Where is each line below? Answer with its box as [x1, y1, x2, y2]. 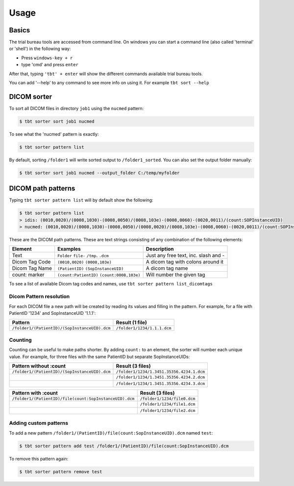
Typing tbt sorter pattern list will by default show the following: [9, 197, 154, 203]
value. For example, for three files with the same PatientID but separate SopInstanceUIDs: [9, 354, 190, 359]
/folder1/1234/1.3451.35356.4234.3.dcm [116, 381, 205, 386]
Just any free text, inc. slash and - [146, 252, 225, 259]
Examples [57, 246, 81, 253]
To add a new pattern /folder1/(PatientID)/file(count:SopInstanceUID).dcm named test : [9, 430, 213, 436]
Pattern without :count [12, 362, 66, 369]
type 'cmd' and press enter [21, 62, 78, 68]
